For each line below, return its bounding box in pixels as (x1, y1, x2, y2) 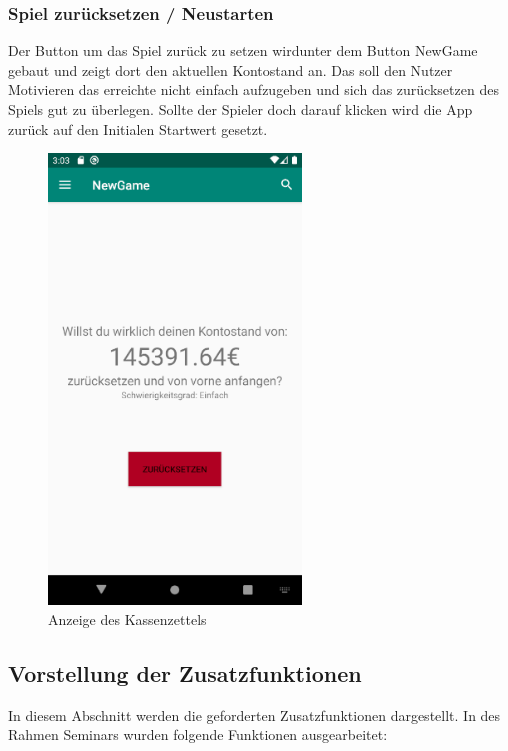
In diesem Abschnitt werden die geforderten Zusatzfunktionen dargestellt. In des (8, 704, 501, 725)
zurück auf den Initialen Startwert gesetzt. (8, 118, 268, 139)
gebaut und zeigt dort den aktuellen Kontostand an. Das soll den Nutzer (8, 59, 453, 80)
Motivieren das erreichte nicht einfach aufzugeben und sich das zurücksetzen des (8, 79, 499, 100)
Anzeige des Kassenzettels (48, 609, 207, 630)
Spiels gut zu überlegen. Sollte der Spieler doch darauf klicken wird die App (8, 99, 473, 119)
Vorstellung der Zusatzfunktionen (8, 658, 362, 689)
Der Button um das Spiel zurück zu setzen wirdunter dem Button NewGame (8, 40, 478, 61)
